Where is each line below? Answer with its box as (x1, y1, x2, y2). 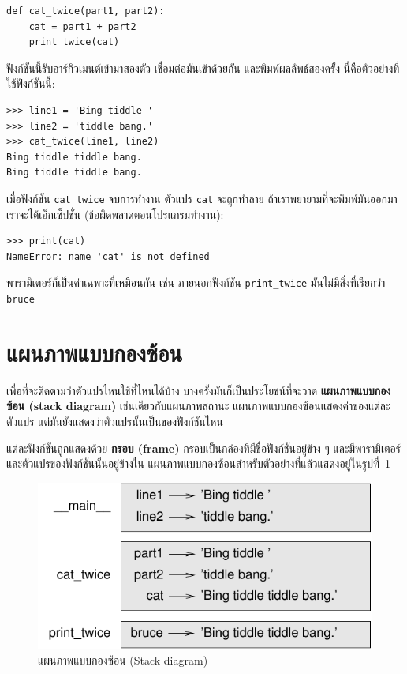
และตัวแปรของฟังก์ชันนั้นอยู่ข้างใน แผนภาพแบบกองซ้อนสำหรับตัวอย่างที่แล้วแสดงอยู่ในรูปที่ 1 (6, 455, 390, 472)
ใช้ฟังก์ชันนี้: (6, 75, 55, 92)
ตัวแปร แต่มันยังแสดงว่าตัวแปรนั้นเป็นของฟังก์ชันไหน (6, 413, 223, 429)
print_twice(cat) (28, 36, 120, 48)
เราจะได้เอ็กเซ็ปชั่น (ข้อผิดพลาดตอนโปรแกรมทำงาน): (6, 205, 224, 222)
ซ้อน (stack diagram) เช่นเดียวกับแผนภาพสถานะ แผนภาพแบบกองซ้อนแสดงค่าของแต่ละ (6, 397, 390, 414)
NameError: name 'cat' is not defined (6, 250, 210, 262)
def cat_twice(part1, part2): (6, 6, 165, 17)
